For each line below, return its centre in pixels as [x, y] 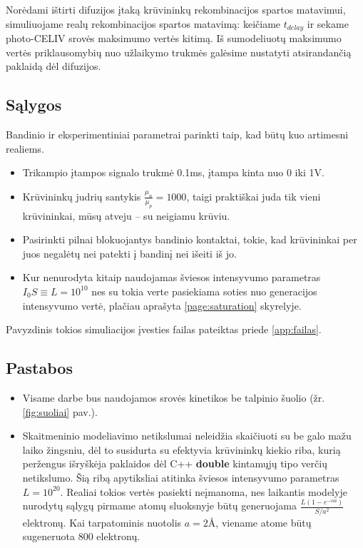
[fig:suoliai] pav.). [60, 411]
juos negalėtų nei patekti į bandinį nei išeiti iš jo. [129, 253]
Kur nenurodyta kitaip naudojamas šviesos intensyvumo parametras [172, 277]
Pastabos [39, 368]
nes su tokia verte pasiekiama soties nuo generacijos [204, 291]
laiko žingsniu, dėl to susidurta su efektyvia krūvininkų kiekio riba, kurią [181, 449]
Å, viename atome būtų [260, 522]
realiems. [25, 148]
